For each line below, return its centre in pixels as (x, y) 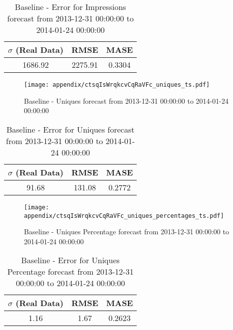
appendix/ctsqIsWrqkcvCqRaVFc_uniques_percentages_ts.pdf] (124, 216)
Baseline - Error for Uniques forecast (70, 129)
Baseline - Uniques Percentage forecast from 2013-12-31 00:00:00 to (126, 232)
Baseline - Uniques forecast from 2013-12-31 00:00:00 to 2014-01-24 (126, 100)
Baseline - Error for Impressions (70, 7)
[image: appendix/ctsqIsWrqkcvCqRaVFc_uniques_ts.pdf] (117, 85)
